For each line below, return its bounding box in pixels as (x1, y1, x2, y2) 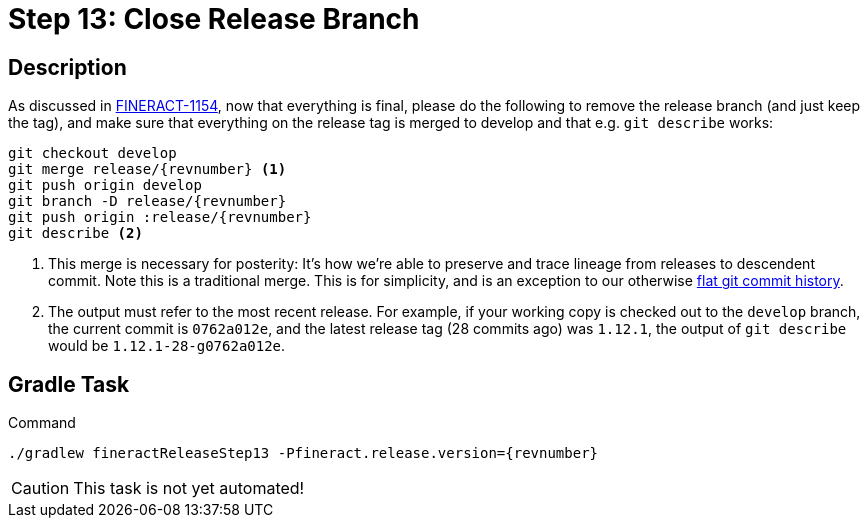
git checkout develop (8, 145, 177, 162)
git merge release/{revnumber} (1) (8, 161, 287, 178)
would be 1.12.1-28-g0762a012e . (48, 337, 286, 355)
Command (8, 414, 76, 432)
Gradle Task (8, 371, 130, 397)
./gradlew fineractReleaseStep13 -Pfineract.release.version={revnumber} (8, 445, 599, 462)
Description (8, 54, 127, 80)
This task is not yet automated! (73, 478, 305, 499)
